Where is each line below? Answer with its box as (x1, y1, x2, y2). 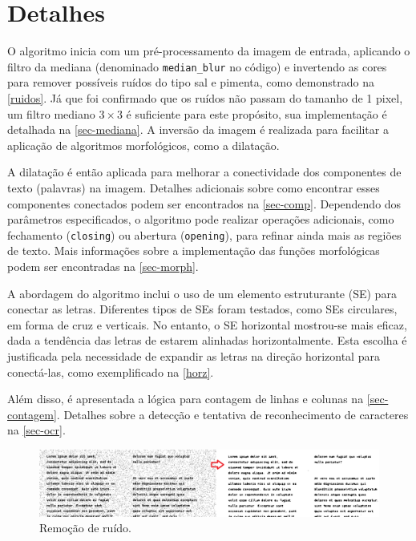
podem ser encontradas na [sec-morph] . (7, 257, 199, 274)
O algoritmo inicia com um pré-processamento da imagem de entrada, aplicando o (7, 42, 410, 59)
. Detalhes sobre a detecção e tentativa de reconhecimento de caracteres (56, 406, 409, 422)
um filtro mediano (7, 105, 95, 122)
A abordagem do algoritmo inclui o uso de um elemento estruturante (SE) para (7, 285, 397, 301)
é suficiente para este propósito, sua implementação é (126, 105, 387, 122)
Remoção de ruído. (39, 519, 131, 536)
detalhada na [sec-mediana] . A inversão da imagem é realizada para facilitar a (7, 121, 389, 138)
